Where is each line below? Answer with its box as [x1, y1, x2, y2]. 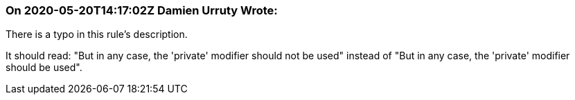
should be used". [6, 61, 82, 74]
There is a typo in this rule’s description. [6, 28, 188, 41]
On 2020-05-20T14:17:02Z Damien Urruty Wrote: [6, 3, 278, 17]
